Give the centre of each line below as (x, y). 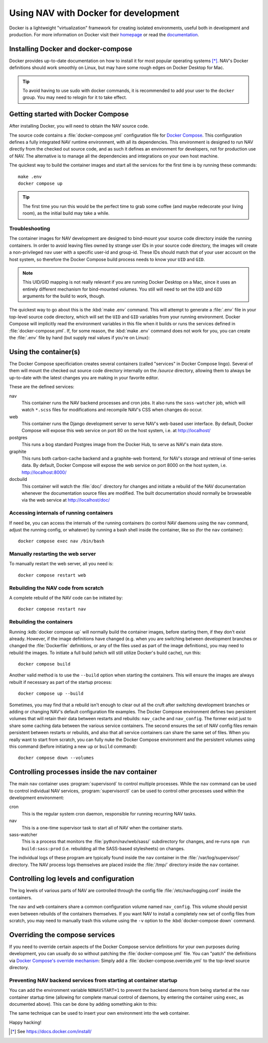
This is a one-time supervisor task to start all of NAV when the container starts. (102, 827)
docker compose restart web (52, 575)
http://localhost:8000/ (44, 472)
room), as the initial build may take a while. (66, 213)
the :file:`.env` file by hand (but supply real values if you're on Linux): (79, 338)
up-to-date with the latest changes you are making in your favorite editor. (84, 377)
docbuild (18, 479)
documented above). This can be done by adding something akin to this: (83, 1004)
